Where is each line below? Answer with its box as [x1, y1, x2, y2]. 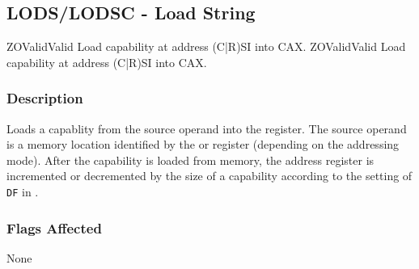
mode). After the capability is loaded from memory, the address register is [6, 151, 375, 168]
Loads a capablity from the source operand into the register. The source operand [6, 120, 407, 137]
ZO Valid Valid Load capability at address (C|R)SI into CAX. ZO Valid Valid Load [6, 38, 406, 55]
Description [6, 88, 83, 108]
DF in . [6, 183, 39, 200]
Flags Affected [6, 217, 102, 237]
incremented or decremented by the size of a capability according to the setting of [6, 167, 413, 184]
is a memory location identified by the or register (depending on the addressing [6, 136, 400, 153]
